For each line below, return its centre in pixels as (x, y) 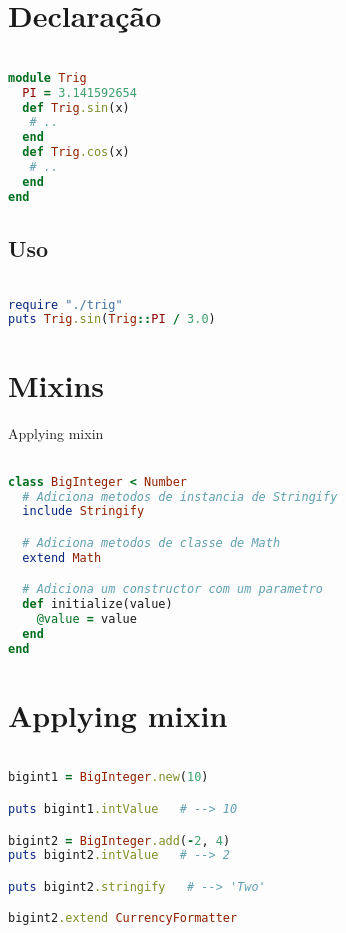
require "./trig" (65, 304)
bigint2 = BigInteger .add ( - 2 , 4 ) (119, 840)
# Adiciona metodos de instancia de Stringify (180, 496)
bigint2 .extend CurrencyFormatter (123, 918)
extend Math (62, 557)
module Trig (47, 77)
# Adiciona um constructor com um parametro (172, 589)
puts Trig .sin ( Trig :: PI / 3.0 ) (112, 319)
